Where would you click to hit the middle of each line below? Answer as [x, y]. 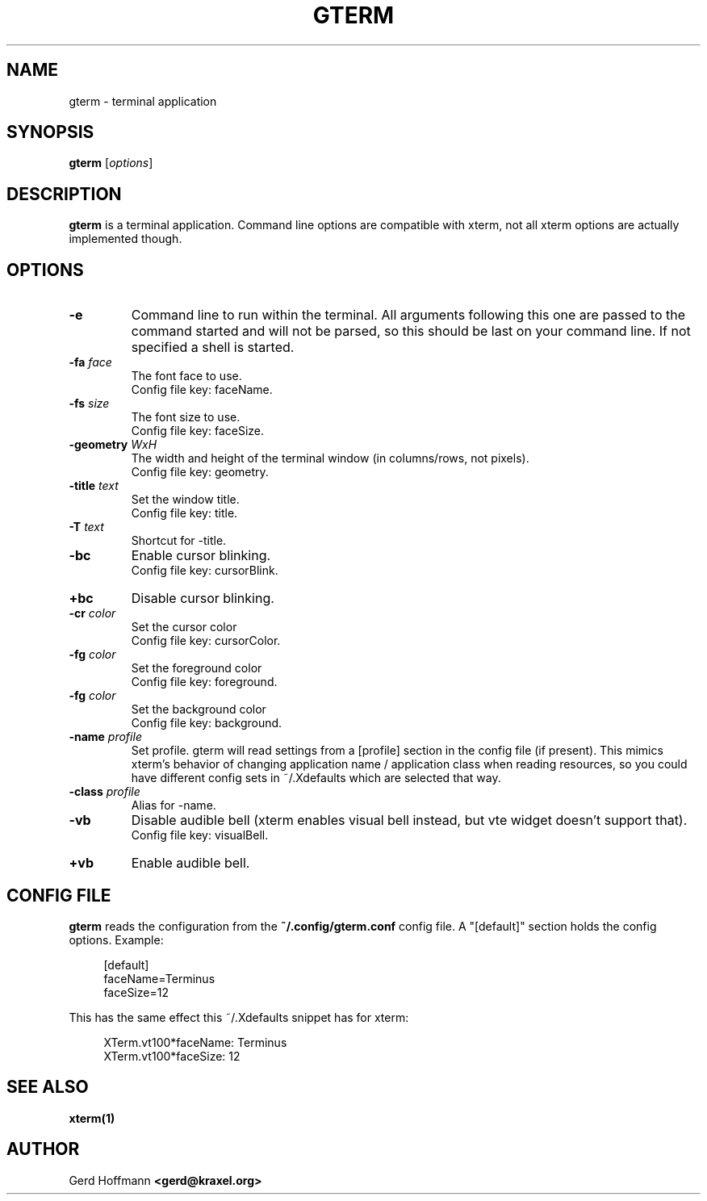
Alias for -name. [174, 806]
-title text [94, 486]
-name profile [105, 737]
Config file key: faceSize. [198, 431]
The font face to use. [186, 376]
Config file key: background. [207, 723]
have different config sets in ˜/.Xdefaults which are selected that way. [316, 778]
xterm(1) [92, 1118]
